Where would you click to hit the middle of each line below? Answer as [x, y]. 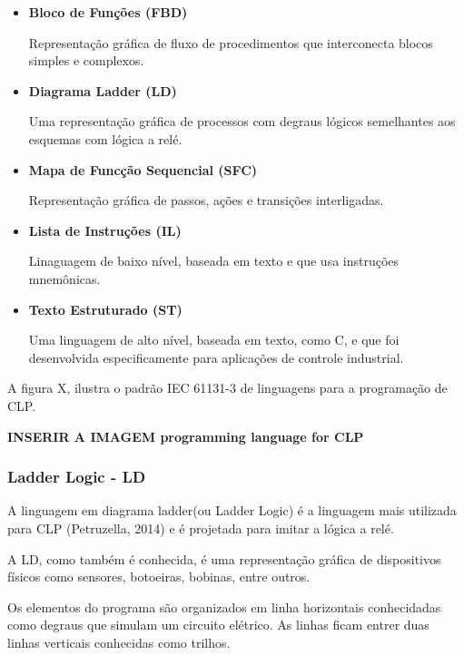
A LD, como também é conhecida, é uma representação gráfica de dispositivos [224, 558]
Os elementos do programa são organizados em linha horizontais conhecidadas [224, 606]
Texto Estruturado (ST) [105, 309]
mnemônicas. [64, 278]
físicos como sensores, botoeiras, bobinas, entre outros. [159, 577]
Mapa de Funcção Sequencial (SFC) [143, 169]
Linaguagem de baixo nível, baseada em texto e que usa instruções [214, 261]
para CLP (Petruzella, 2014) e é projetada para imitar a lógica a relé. [201, 528]
